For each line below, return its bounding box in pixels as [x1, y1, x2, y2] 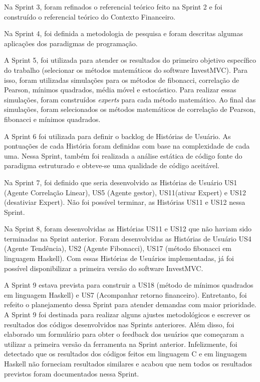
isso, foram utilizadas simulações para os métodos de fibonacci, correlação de [4, 74, 239, 85]
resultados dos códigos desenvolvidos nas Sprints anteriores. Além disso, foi [4, 319, 234, 329]
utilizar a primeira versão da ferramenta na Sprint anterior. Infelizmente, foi [4, 338, 237, 349]
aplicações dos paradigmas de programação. [4, 38, 138, 48]
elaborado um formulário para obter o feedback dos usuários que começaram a [4, 329, 244, 339]
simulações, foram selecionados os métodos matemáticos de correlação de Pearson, [4, 104, 256, 114]
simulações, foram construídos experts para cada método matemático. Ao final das [4, 94, 256, 104]
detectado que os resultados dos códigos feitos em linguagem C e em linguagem [4, 348, 247, 359]
